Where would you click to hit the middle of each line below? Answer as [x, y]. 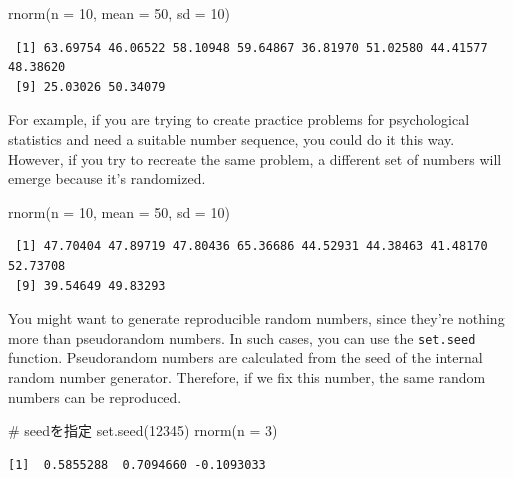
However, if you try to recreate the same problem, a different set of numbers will [255, 158]
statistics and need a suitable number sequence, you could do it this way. [231, 138]
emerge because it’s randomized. [107, 178]
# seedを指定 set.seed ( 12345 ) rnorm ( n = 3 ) [143, 430]
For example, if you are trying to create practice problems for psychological [239, 119]
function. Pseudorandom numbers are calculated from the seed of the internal [245, 357]
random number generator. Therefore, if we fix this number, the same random [247, 376]
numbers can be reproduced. [95, 396]
